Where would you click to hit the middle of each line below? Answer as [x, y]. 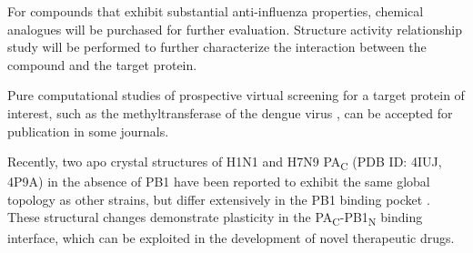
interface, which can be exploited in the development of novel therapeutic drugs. [231, 237]
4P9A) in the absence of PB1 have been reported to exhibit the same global [219, 182]
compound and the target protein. [102, 64]
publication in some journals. [88, 131]
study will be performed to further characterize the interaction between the [217, 47]
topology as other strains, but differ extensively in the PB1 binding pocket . [219, 199]
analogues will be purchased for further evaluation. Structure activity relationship [235, 29]
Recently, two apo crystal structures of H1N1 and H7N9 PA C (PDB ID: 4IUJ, [225, 162]
